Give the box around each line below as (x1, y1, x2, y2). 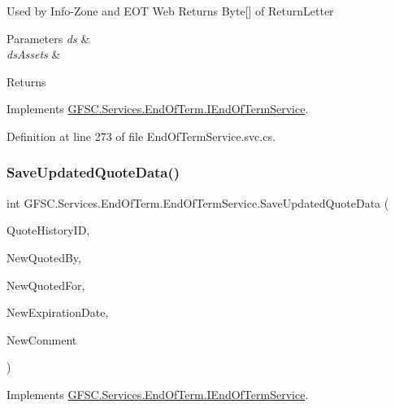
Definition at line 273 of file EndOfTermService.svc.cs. (7, 127, 276, 144)
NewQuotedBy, (7, 248, 81, 265)
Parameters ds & (7, 29, 90, 46)
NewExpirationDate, (7, 304, 109, 321)
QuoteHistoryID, (7, 222, 90, 239)
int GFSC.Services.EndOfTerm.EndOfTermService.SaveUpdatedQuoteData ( (7, 194, 389, 211)
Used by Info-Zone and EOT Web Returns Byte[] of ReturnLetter (7, 2, 334, 19)
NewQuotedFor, (7, 276, 85, 293)
